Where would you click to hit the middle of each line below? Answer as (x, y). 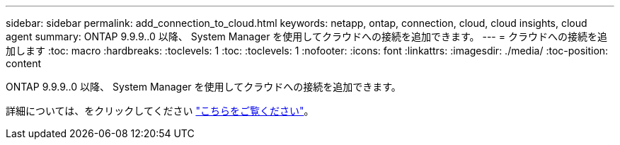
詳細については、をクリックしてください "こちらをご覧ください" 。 (160, 111)
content (24, 63)
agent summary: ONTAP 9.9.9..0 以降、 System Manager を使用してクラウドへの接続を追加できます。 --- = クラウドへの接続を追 (306, 36)
